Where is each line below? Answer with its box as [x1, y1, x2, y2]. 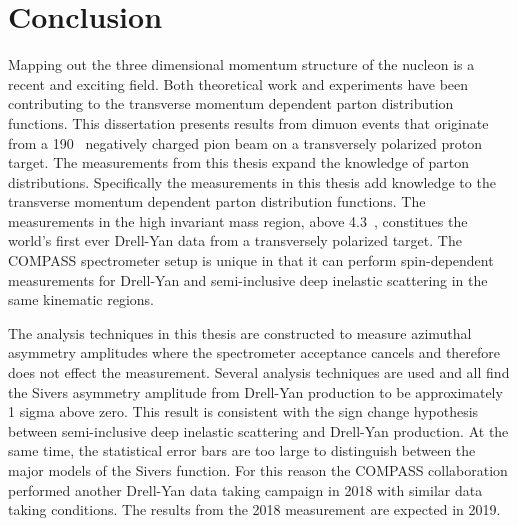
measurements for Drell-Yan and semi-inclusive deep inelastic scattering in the [8, 269, 488, 290]
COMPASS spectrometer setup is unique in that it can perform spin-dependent [8, 250, 494, 271]
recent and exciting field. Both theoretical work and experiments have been [8, 73, 469, 94]
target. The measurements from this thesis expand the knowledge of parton [8, 152, 469, 173]
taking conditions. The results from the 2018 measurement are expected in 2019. [8, 499, 501, 520]
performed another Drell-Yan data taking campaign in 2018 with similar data [8, 479, 483, 500]
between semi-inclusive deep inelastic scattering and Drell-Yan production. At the [8, 420, 509, 441]
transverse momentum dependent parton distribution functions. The [8, 191, 426, 212]
